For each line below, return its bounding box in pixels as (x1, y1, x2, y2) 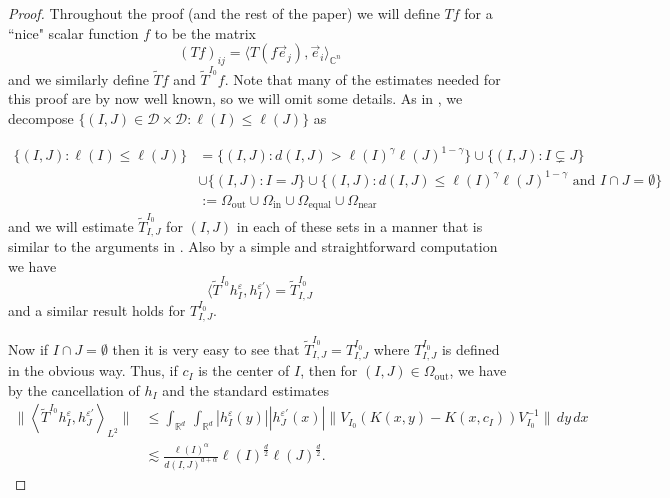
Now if (8, 338, 49, 359)
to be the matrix (154, 22, 256, 43)
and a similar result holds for (8, 299, 186, 320)
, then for (300, 360, 358, 381)
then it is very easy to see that (112, 338, 300, 359)
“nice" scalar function (8, 22, 139, 43)
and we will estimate (8, 215, 134, 236)
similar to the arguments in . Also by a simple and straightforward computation (8, 236, 498, 257)
